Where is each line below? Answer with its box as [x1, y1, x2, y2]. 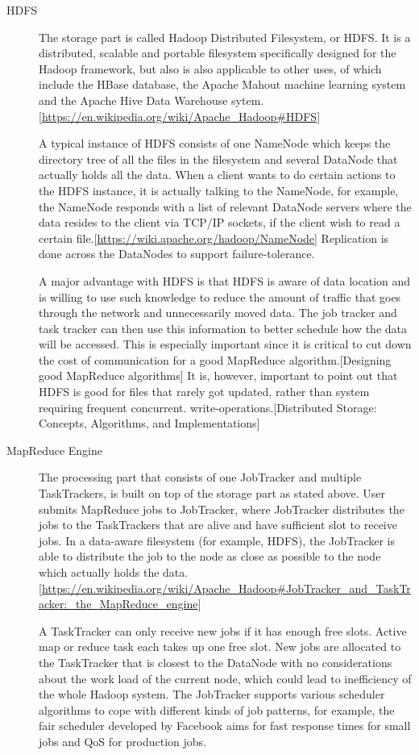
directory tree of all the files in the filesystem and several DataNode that [39, 150, 398, 167]
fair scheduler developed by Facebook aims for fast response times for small [39, 717, 411, 734]
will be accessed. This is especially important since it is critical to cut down [39, 336, 412, 352]
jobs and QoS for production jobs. [39, 732, 206, 749]
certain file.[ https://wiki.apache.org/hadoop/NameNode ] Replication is [39, 229, 389, 246]
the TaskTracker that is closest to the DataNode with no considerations [39, 653, 392, 670]
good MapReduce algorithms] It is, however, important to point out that [39, 367, 398, 384]
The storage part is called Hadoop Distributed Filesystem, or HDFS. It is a [39, 28, 411, 45]
